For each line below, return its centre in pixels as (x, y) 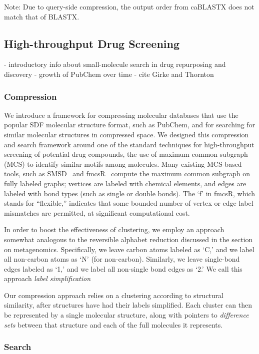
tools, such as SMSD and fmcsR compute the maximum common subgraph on (127, 174)
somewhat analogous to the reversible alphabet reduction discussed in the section (128, 239)
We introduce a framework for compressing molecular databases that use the (121, 115)
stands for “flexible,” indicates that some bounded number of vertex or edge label (129, 203)
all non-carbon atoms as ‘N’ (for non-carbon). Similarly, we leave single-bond (122, 259)
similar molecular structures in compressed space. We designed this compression (126, 134)
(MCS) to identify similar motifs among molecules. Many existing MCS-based (123, 164)
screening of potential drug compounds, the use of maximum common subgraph (126, 154)
